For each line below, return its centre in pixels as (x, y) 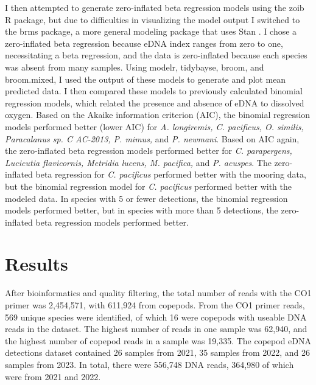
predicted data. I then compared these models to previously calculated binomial (154, 91)
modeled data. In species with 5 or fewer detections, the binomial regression (146, 198)
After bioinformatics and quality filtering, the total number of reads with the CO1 (158, 293)
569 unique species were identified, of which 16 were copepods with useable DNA (156, 317)
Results (37, 264)
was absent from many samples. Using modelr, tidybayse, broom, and (135, 67)
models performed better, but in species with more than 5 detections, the (142, 210)
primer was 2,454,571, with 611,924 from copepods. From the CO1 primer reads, (155, 305)
